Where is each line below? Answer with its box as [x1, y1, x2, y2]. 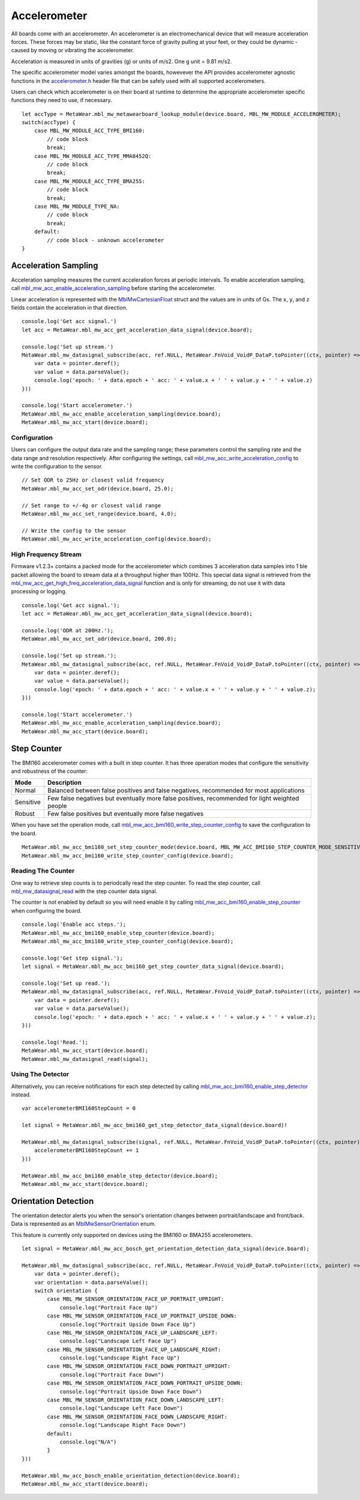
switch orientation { [34, 1287, 98, 1294]
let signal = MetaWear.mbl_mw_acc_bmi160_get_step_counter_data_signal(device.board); [22, 963, 284, 970]
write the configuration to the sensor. [11, 463, 103, 470]
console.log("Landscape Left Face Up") [59, 1338, 177, 1344]
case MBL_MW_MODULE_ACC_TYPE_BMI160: [34, 127, 145, 135]
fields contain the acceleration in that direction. [11, 304, 128, 311]
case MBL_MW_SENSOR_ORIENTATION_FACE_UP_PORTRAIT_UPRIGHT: [47, 1296, 224, 1302]
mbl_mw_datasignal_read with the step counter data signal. [11, 888, 158, 895]
